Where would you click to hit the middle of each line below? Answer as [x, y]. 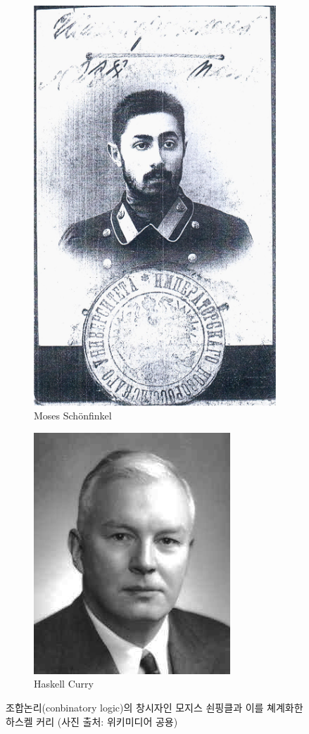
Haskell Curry [64, 684]
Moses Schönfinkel [73, 416]
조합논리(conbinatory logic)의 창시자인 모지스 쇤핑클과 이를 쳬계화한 [154, 707]
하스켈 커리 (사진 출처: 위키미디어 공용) [92, 721]
